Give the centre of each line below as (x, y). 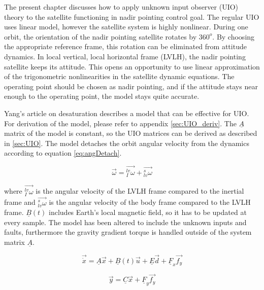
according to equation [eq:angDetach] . (63, 153)
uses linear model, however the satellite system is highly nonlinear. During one (126, 27)
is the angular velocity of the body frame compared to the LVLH (150, 202)
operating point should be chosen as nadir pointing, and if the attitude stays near (131, 86)
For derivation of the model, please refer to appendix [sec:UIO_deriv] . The (120, 123)
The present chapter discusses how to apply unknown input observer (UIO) (121, 7)
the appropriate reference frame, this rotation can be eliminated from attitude (125, 46)
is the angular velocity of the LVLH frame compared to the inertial (140, 191)
